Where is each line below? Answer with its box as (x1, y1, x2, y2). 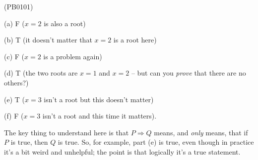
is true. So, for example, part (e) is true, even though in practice (58, 137, 254, 147)
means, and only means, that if (154, 127, 248, 137)
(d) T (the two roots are (4, 68, 78, 78)
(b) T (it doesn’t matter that (4, 35, 92, 45)
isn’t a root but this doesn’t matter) (44, 94, 154, 104)
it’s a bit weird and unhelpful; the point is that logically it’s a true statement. (4, 146, 241, 157)
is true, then (10, 137, 48, 147)
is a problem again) (43, 51, 102, 61)
